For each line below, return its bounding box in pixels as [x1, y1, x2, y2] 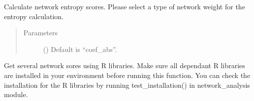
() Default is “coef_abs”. [43, 44, 117, 54]
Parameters [23, 27, 58, 38]
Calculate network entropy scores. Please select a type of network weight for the [4, 1, 245, 11]
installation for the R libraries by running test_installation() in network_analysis [4, 79, 250, 90]
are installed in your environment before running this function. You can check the [4, 70, 251, 80]
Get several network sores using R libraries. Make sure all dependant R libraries [4, 60, 245, 71]
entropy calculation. [4, 11, 64, 21]
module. [4, 89, 28, 100]
